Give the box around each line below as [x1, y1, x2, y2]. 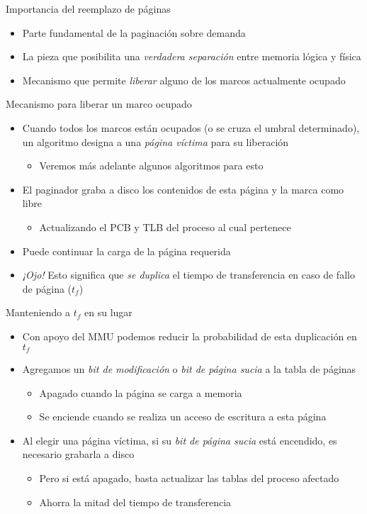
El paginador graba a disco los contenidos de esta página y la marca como [22, 181, 344, 196]
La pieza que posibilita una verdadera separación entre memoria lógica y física [22, 49, 361, 64]
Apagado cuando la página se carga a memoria [39, 385, 242, 400]
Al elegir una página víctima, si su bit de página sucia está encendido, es [22, 432, 337, 447]
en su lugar [84, 305, 132, 320]
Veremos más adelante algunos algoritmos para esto [39, 158, 264, 173]
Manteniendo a [6, 305, 71, 320]
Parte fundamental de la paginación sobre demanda [22, 25, 246, 40]
